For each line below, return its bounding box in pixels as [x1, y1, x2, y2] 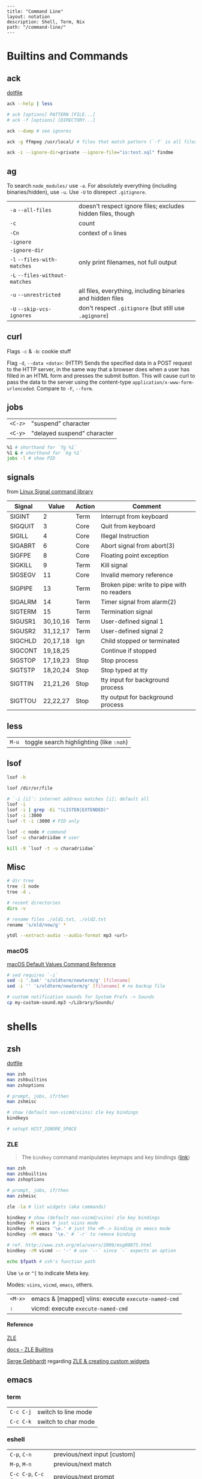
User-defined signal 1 [100, 617, 164, 626]
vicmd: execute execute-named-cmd [31, 1304, 128, 1312]
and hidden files [78, 294, 124, 303]
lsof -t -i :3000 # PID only [7, 818, 80, 824]
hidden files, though [78, 209, 135, 218]
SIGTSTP [10, 666, 35, 675]
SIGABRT [10, 542, 36, 550]
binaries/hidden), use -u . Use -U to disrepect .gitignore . [7, 188, 147, 196]
